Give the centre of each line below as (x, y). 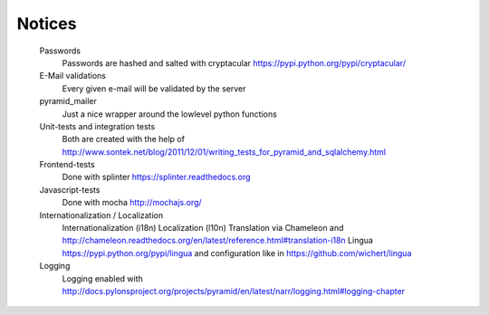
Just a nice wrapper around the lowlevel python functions (170, 114)
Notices (47, 24)
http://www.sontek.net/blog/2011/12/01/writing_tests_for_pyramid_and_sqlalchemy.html (224, 152)
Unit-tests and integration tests (97, 126)
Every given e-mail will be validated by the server (154, 88)
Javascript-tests (70, 189)
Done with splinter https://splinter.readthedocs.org (156, 177)
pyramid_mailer (68, 101)
